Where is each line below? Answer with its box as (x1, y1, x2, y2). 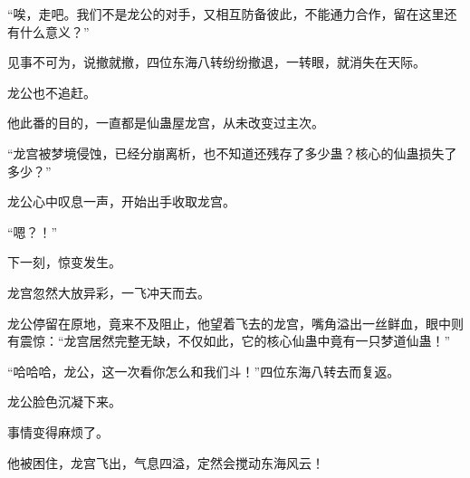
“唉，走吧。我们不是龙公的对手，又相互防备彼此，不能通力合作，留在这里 (7, 5, 445, 23)
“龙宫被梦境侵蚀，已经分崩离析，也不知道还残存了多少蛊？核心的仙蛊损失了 (7, 143, 457, 162)
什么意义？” (19, 22, 90, 41)
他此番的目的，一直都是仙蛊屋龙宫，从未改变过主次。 (7, 113, 324, 132)
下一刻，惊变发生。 (7, 253, 121, 272)
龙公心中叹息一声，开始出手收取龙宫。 (7, 192, 235, 211)
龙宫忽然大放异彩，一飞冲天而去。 (7, 282, 210, 301)
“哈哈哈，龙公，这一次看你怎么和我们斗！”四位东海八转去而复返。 (7, 361, 400, 380)
